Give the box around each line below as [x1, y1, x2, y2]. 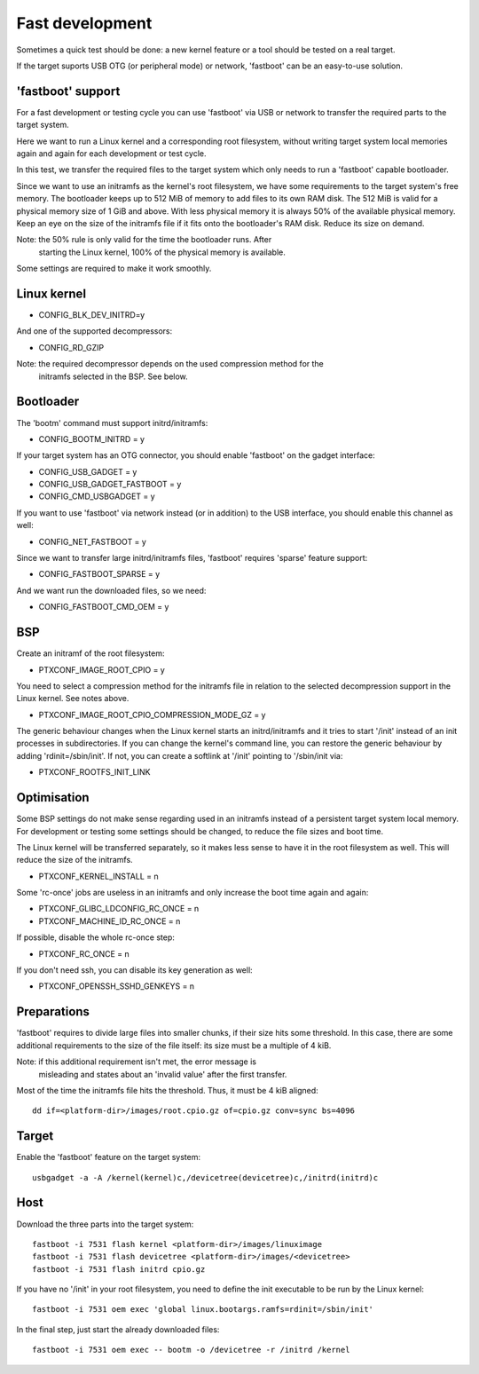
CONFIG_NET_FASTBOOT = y [38, 536, 146, 547]
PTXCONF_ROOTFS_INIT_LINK [38, 767, 151, 778]
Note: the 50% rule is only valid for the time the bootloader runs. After [16, 234, 272, 245]
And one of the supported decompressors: [16, 326, 173, 336]
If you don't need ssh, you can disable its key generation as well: [16, 965, 253, 975]
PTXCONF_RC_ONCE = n [38, 948, 130, 959]
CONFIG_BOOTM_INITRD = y [38, 433, 145, 444]
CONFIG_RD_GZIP [38, 342, 105, 352]
